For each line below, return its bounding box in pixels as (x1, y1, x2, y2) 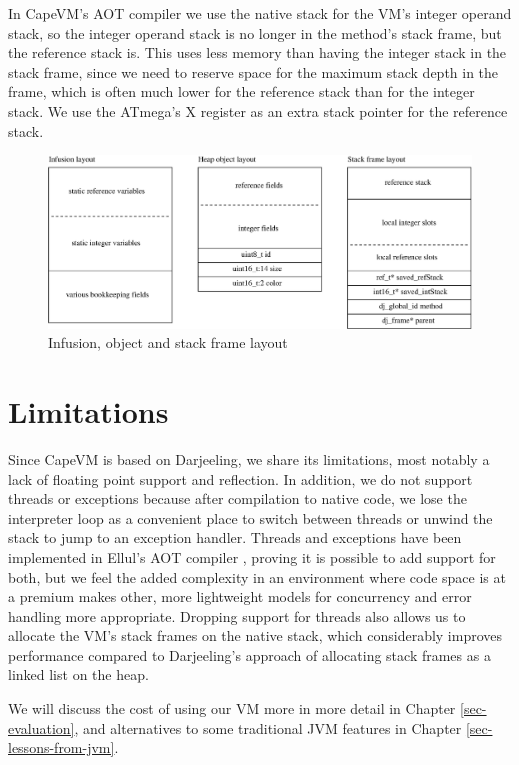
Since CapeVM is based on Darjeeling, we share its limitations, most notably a (8, 448, 490, 469)
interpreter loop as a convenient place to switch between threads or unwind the (8, 507, 493, 528)
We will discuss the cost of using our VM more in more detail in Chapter (8, 698, 456, 719)
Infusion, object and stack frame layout (48, 332, 288, 353)
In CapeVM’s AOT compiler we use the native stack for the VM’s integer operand (8, 3, 512, 23)
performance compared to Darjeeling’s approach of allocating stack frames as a (8, 644, 491, 665)
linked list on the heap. (8, 664, 149, 685)
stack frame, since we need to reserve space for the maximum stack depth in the (8, 61, 499, 82)
